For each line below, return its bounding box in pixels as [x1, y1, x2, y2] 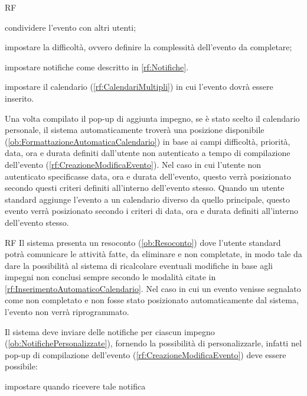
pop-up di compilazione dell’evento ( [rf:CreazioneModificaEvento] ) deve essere [5, 348, 286, 361]
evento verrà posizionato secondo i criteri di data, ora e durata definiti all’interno [5, 205, 299, 217]
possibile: [5, 360, 38, 372]
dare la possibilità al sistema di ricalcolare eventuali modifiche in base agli [5, 259, 273, 271]
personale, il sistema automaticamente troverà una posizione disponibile [5, 124, 264, 136]
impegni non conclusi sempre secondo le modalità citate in [5, 271, 216, 283]
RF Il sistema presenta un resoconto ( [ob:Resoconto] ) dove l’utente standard [5, 236, 281, 248]
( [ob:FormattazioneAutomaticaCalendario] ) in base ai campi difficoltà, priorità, [5, 135, 290, 147]
